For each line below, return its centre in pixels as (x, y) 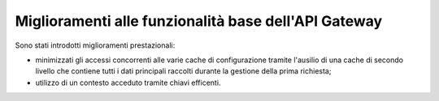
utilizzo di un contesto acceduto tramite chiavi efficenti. (128, 82)
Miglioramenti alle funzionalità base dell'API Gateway (199, 21)
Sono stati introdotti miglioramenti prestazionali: (95, 45)
